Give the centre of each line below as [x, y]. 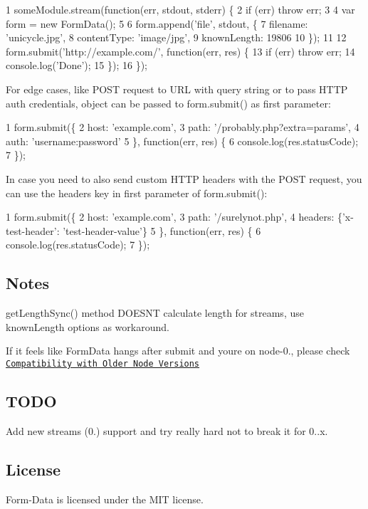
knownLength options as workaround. [88, 326]
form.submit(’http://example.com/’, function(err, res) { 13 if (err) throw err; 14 [180, 51]
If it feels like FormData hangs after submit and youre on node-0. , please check [178, 351]
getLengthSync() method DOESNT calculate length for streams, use [155, 313]
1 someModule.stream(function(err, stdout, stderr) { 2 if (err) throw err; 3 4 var [180, 9]
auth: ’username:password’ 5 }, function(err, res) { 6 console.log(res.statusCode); [182, 141]
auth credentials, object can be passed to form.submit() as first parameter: [168, 103]
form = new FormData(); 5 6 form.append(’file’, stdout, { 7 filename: [157, 23]
